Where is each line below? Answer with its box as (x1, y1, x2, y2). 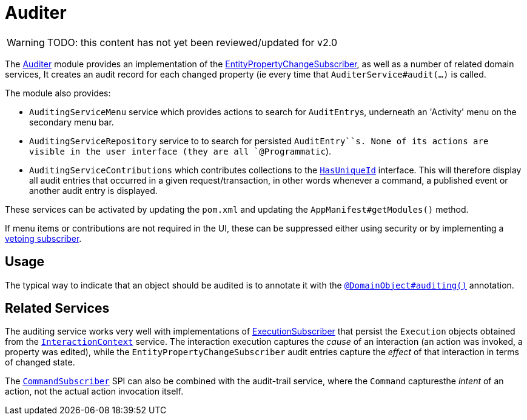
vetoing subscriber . (5, 233, 82, 244)
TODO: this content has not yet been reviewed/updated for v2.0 (47, 36, 338, 48)
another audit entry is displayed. (29, 185, 158, 196)
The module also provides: (5, 87, 111, 98)
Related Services (5, 301, 110, 316)
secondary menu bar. (29, 116, 114, 127)
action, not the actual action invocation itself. (5, 386, 184, 397)
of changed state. (5, 357, 75, 368)
